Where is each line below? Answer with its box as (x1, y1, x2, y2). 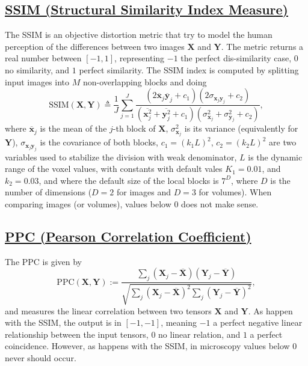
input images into (5, 75, 70, 88)
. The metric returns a (221, 40, 304, 52)
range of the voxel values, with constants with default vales (5, 162, 223, 175)
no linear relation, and (158, 328, 241, 340)
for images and (117, 186, 171, 198)
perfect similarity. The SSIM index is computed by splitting (79, 63, 299, 76)
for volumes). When (199, 186, 272, 198)
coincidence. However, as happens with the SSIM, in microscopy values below (5, 340, 290, 352)
